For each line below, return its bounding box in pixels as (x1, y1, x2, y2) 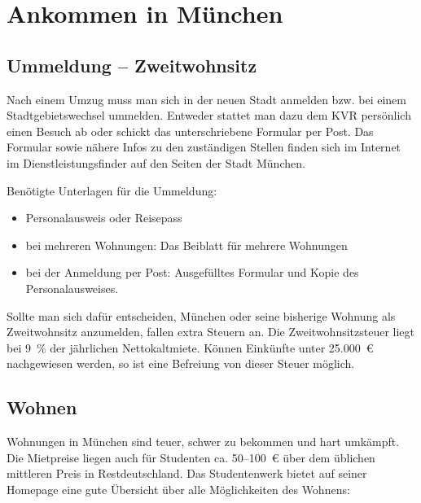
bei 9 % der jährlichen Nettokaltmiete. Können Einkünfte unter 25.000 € (7, 339, 374, 356)
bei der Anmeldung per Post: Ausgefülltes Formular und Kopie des (25, 264, 359, 281)
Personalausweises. (25, 279, 119, 296)
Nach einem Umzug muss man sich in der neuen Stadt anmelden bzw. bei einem (7, 90, 406, 107)
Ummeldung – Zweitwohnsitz (7, 52, 257, 77)
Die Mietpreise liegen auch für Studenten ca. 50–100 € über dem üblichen (7, 448, 375, 466)
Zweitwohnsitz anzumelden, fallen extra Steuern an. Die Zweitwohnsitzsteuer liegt (7, 323, 415, 340)
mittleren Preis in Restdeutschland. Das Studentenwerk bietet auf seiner (7, 465, 367, 482)
